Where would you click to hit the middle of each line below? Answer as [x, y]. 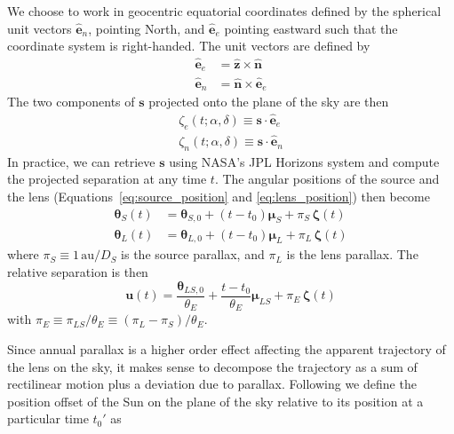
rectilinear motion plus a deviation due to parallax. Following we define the [212, 384]
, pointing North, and [147, 28]
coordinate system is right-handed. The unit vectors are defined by [189, 46]
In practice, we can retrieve [81, 161]
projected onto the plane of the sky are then [269, 102]
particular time [48, 418]
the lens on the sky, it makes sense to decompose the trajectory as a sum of [212, 366]
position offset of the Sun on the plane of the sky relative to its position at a [215, 401]
